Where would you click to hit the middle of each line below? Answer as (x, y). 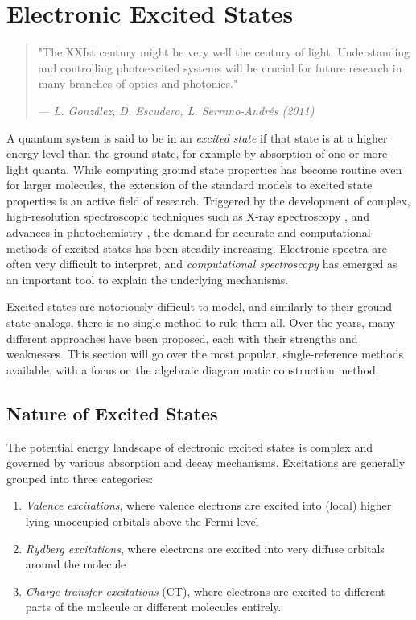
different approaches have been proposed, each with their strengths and (182, 338)
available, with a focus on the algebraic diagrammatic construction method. (193, 369)
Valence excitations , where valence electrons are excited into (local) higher (208, 505)
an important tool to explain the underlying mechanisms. (148, 279)
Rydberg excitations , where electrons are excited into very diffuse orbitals (205, 548)
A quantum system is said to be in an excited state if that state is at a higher (197, 137)
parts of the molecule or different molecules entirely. (153, 607)
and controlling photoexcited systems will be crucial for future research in (220, 67)
